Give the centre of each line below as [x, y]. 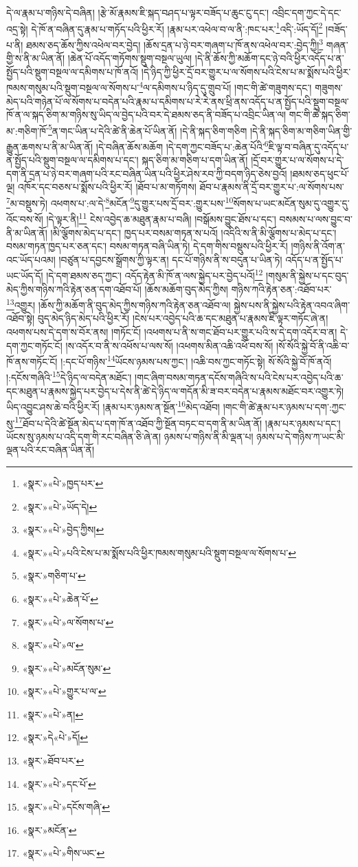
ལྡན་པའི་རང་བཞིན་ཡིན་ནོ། [51, 450]
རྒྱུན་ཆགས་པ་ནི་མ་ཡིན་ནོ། [50, 146]
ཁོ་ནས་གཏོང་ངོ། [32, 361]
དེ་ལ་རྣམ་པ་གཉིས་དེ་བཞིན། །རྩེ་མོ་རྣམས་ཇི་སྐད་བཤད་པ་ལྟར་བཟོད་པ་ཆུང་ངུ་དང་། [138, 12]
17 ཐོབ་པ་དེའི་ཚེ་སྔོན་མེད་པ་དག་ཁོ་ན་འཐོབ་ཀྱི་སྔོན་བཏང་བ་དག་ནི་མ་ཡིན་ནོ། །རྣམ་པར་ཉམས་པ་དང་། [178, 422]
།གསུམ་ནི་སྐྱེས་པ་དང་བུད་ [307, 275]
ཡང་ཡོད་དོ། [25, 275]
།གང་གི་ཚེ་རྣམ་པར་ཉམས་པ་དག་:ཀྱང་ [284, 406]
